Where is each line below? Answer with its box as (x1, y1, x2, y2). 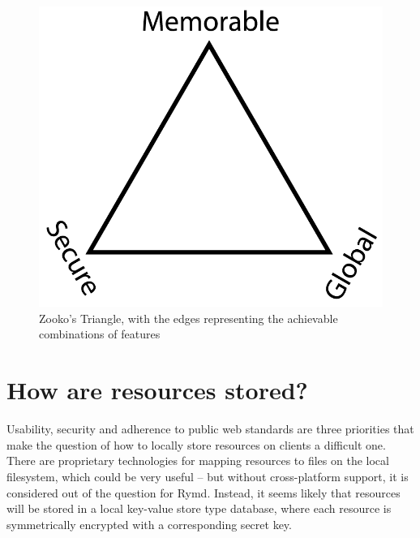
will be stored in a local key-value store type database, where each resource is (6, 500, 392, 517)
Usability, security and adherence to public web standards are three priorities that (6, 420, 414, 437)
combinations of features (39, 325, 161, 342)
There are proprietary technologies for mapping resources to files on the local (6, 452, 389, 469)
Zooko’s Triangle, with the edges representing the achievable (39, 309, 338, 326)
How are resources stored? (6, 373, 308, 407)
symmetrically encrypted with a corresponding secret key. (6, 515, 292, 532)
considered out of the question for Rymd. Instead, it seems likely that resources (6, 484, 401, 501)
